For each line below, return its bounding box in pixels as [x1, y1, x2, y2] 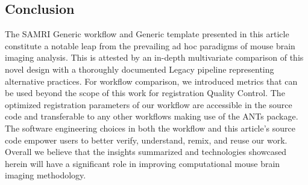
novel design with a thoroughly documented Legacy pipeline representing [5, 62, 274, 75]
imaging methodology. [5, 169, 86, 181]
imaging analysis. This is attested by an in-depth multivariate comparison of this [5, 51, 304, 64]
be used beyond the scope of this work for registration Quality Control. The [5, 86, 285, 99]
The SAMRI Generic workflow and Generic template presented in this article [5, 28, 289, 40]
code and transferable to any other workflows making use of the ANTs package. [5, 110, 298, 123]
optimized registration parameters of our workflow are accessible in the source [5, 98, 292, 111]
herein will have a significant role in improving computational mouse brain [5, 157, 280, 169]
